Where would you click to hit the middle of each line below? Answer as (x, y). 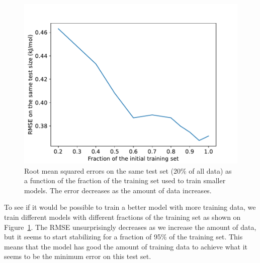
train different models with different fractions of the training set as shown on (122, 217)
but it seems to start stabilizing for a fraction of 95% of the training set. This (123, 237)
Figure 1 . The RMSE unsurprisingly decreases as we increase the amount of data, (130, 227)
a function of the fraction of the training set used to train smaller (125, 180)
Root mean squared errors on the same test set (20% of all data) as (128, 170)
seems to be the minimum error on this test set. (78, 256)
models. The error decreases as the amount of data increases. (118, 190)
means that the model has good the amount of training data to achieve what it (126, 246)
